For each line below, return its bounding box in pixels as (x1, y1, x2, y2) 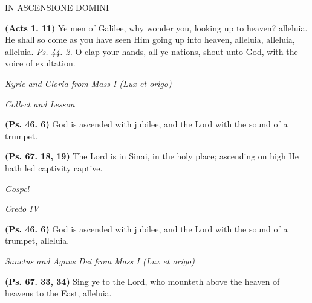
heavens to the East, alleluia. (5, 287, 112, 299)
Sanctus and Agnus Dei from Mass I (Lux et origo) (5, 254, 195, 267)
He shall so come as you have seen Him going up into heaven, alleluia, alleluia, (5, 33, 295, 46)
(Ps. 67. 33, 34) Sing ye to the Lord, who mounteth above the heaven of (5, 275, 280, 287)
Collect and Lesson (5, 97, 75, 110)
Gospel (5, 182, 30, 194)
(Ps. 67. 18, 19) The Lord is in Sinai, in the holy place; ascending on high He (5, 150, 299, 162)
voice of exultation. (5, 57, 76, 69)
